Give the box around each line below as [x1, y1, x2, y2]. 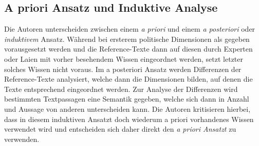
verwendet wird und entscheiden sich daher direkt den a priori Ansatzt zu [4, 124, 236, 134]
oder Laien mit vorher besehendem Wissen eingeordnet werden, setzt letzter [4, 53, 244, 64]
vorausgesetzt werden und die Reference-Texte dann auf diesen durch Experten [4, 43, 253, 54]
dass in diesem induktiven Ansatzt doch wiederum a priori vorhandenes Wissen [4, 113, 254, 124]
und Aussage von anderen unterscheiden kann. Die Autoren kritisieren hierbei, [4, 103, 251, 114]
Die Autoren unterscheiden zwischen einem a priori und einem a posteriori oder [4, 23, 255, 34]
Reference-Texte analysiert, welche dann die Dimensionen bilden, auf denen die [4, 74, 253, 84]
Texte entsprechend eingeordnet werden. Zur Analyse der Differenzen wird [4, 83, 238, 94]
